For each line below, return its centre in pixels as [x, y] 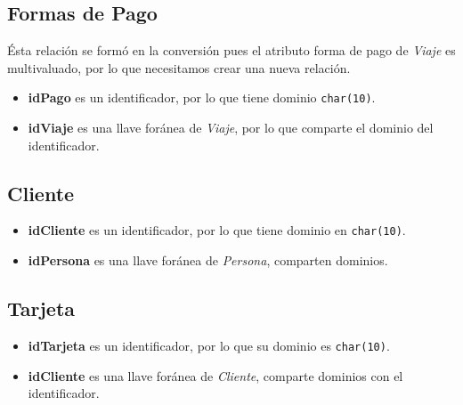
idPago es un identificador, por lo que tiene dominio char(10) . [202, 97]
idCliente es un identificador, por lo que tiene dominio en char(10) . [217, 230]
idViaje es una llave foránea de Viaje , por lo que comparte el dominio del [231, 128]
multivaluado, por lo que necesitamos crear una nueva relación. [179, 67]
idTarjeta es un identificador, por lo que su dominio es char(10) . [209, 345]
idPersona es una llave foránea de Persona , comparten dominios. [208, 260]
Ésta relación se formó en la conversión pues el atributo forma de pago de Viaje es [231, 50]
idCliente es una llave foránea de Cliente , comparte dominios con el [215, 375]
